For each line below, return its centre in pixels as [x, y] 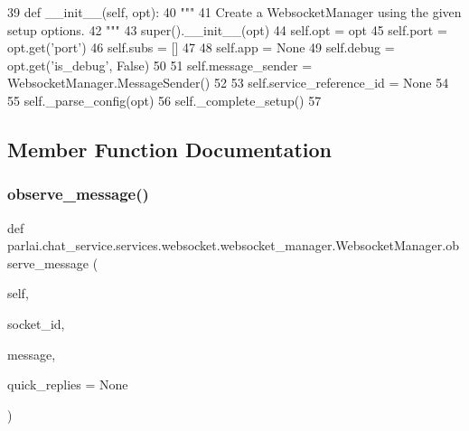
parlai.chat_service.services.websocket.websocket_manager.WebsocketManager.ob [233, 245]
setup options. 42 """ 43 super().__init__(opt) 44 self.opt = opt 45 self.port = [227, 29]
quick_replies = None [68, 384]
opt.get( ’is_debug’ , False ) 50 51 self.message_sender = [160, 65]
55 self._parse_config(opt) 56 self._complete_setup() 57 [164, 100]
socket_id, [36, 323]
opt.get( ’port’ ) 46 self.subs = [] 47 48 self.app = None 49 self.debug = [201, 47]
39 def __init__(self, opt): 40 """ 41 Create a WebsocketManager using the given [234, 12]
